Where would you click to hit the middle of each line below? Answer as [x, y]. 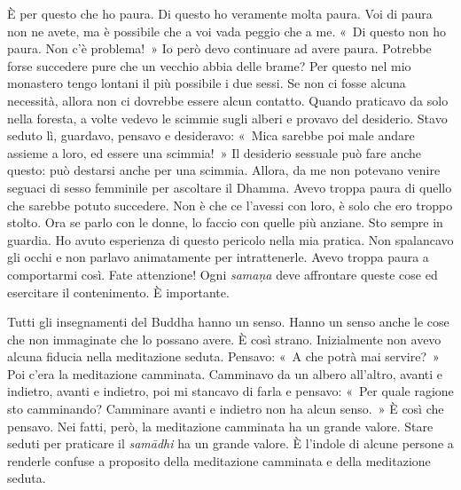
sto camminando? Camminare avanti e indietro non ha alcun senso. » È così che [226, 409]
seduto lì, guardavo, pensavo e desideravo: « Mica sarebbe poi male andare [211, 135]
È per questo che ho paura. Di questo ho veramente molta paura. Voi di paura [220, 13]
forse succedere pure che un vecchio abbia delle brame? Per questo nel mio [209, 65]
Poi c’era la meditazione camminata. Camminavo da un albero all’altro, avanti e [225, 373]
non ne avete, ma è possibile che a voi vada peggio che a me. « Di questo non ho [227, 31]
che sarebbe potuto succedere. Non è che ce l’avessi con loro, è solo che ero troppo [230, 205]
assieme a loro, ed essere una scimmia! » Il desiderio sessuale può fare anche [215, 152]
